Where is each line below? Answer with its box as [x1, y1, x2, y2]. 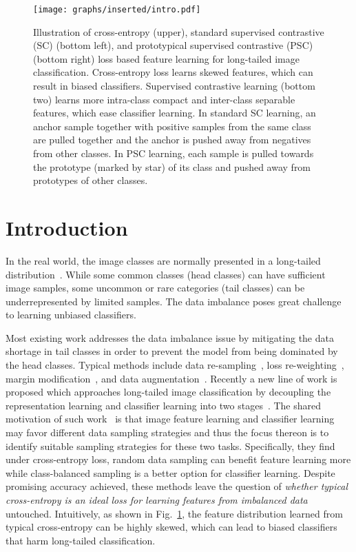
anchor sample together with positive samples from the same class [33, 119, 311, 133]
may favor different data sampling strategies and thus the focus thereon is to [6, 425, 329, 440]
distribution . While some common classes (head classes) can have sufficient [6, 267, 326, 281]
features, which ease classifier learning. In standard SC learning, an [33, 105, 316, 120]
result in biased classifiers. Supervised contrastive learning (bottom [33, 79, 315, 93]
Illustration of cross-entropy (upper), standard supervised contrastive [33, 24, 324, 39]
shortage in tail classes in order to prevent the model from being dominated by [6, 344, 338, 358]
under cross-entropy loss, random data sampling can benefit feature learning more [6, 452, 351, 467]
